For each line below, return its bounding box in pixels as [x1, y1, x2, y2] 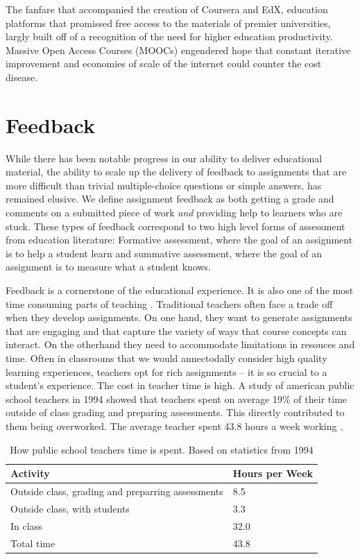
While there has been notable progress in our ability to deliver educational [6, 150, 323, 165]
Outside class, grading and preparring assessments [10, 484, 223, 498]
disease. [6, 69, 38, 84]
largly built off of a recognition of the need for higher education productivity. [6, 29, 333, 44]
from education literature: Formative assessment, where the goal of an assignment [6, 232, 353, 247]
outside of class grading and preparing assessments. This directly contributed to [6, 405, 345, 420]
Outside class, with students [10, 501, 130, 515]
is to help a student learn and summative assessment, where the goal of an [6, 246, 322, 260]
